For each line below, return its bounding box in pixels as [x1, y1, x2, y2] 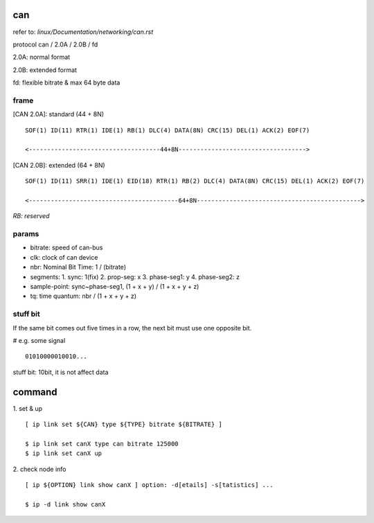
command [12, 386, 58, 398]
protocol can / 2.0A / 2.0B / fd [12, 40, 98, 48]
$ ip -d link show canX [25, 500, 106, 508]
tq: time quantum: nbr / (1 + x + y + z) [30, 292, 136, 301]
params [12, 229, 39, 239]
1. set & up [12, 404, 43, 412]
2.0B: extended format [12, 66, 78, 74]
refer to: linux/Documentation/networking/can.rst [12, 28, 154, 36]
